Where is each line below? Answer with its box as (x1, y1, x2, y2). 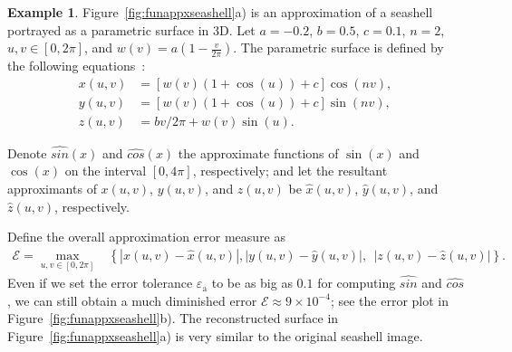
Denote (7, 143, 47, 162)
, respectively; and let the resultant (192, 161, 388, 180)
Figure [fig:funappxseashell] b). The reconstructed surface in (7, 309, 339, 328)
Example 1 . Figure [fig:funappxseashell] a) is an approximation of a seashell (7, 3, 433, 21)
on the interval (64, 161, 147, 180)
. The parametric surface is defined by (233, 38, 444, 57)
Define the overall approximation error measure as (7, 227, 286, 246)
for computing (317, 273, 396, 292)
